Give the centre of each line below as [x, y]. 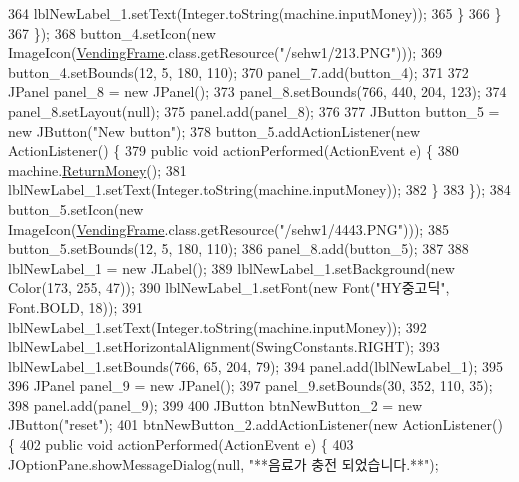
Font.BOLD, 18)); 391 [75, 306]
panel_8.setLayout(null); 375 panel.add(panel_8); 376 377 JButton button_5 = [254, 110]
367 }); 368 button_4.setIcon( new [112, 32]
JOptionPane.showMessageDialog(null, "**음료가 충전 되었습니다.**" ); [223, 463]
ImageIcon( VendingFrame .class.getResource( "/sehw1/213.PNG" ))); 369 [225, 52]
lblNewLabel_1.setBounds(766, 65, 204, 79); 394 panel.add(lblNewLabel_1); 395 [256, 365]
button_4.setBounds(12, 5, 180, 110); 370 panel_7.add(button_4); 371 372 [238, 71]
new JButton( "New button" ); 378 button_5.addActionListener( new [214, 130]
